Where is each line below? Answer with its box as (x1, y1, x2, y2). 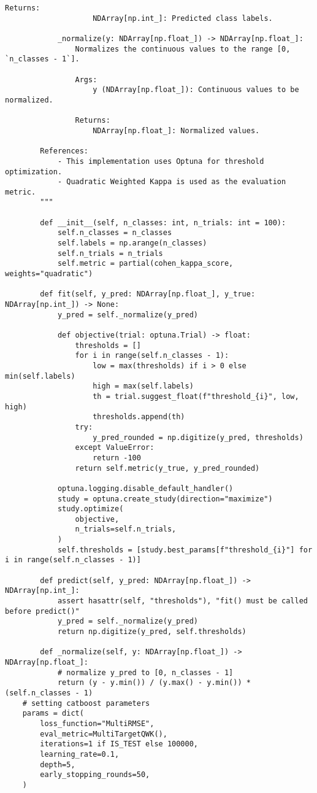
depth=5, (40, 760, 75, 769)
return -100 (93, 453, 141, 462)
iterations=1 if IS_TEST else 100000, (40, 740, 198, 749)
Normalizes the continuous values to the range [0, (75, 44, 291, 53)
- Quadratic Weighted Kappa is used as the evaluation (57, 177, 286, 187)
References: (40, 147, 89, 156)
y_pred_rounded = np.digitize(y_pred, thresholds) (93, 433, 304, 442)
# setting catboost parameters (22, 698, 150, 708)
